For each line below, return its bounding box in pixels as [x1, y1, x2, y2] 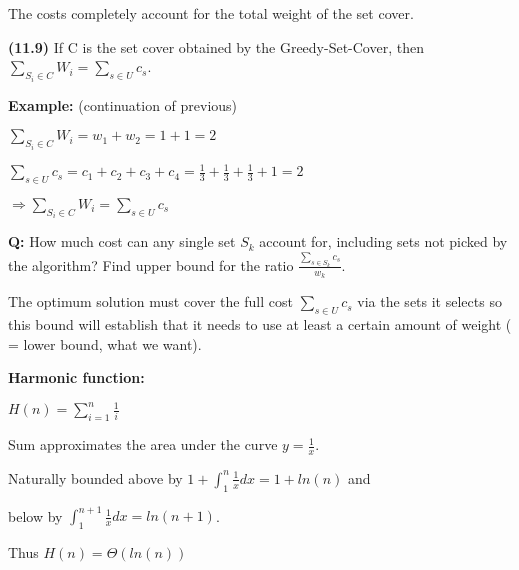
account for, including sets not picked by [259, 231, 508, 252]
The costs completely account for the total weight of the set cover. [8, 3, 414, 23]
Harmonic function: [8, 367, 145, 388]
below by [8, 505, 63, 526]
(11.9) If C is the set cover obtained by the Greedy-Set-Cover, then [8, 36, 424, 57]
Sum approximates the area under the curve [8, 434, 278, 455]
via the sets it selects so [357, 291, 502, 312]
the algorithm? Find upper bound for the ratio [8, 254, 294, 275]
